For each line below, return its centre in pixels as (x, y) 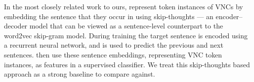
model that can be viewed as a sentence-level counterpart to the (126, 26)
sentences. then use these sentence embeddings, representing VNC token (113, 54)
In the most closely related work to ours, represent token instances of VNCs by (124, 6)
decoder (16, 26)
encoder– (229, 16)
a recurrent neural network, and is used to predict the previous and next (114, 45)
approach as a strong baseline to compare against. (80, 74)
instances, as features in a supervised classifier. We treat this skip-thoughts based (127, 64)
